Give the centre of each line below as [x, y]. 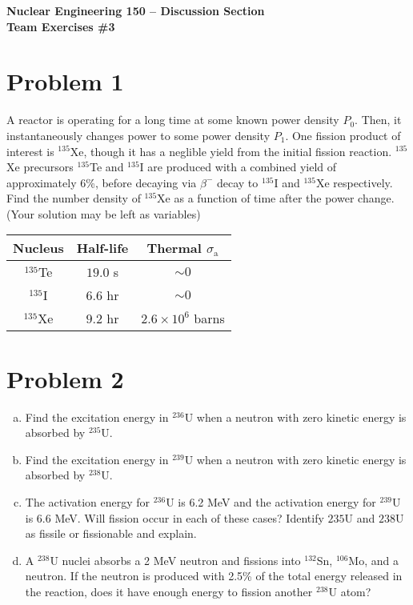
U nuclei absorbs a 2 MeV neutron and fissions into [175, 560]
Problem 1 [65, 81]
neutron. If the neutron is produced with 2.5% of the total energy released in [214, 576]
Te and [107, 167]
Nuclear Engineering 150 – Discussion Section [136, 10]
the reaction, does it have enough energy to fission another [169, 591]
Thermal [174, 248]
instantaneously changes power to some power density [138, 135]
